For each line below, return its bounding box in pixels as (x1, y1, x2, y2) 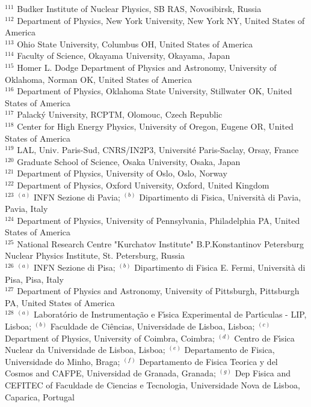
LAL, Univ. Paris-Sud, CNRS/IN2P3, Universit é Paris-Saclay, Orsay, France (17, 143, 299, 156)
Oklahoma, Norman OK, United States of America (5, 73, 192, 85)
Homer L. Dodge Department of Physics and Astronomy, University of (17, 61, 277, 73)
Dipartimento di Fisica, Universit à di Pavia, (139, 190, 301, 203)
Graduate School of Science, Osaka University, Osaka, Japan (17, 155, 241, 167)
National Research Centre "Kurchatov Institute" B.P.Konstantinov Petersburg (17, 237, 304, 250)
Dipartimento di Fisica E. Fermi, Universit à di (134, 261, 306, 274)
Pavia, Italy (5, 202, 48, 215)
